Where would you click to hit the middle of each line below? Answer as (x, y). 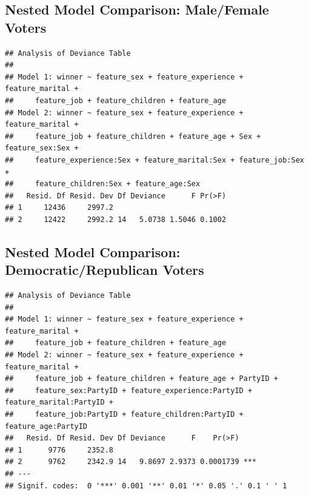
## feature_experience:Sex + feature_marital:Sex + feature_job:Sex (154, 160)
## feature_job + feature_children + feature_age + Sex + (133, 136)
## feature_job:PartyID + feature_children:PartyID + (124, 415)
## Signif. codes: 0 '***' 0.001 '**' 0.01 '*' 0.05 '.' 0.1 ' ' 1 (146, 486)
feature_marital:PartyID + (59, 402)
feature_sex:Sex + (42, 148)
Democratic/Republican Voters (105, 270)
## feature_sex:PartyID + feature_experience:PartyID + (129, 390)
